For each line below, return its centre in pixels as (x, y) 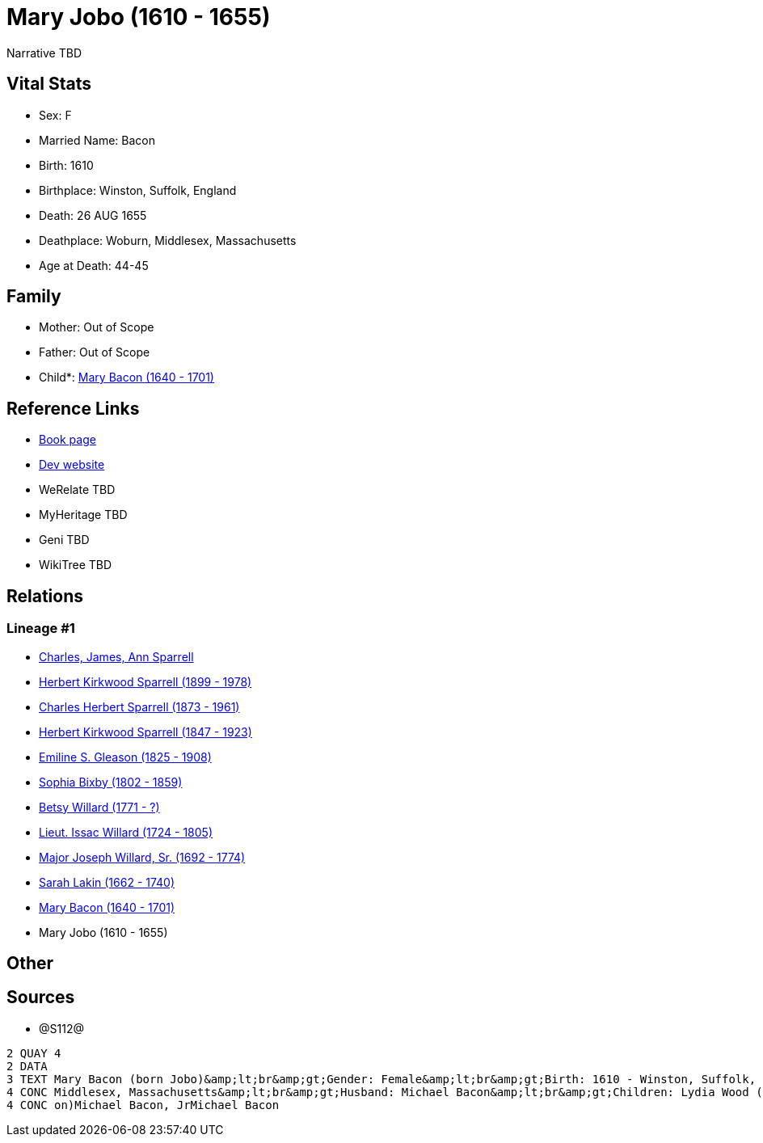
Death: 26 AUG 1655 (93, 215)
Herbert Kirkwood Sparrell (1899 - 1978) (145, 681)
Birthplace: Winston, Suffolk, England (138, 190)
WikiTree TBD (76, 565)
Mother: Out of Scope (97, 327)
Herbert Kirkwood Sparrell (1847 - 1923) (145, 732)
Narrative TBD (44, 53)
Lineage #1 (41, 628)
